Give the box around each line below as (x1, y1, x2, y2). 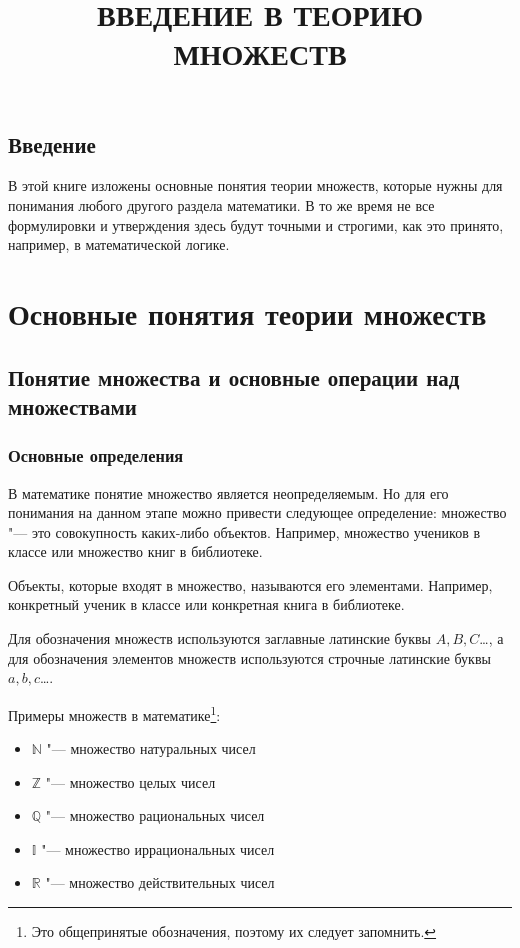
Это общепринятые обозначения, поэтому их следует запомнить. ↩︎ (31, 921, 437, 942)
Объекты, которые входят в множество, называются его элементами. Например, (8, 574, 493, 595)
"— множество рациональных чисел (45, 805, 265, 826)
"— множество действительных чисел (45, 872, 275, 893)
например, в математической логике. (8, 234, 230, 255)
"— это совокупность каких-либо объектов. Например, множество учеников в (8, 521, 481, 542)
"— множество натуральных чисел (46, 738, 256, 759)
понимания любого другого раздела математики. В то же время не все (8, 194, 435, 215)
